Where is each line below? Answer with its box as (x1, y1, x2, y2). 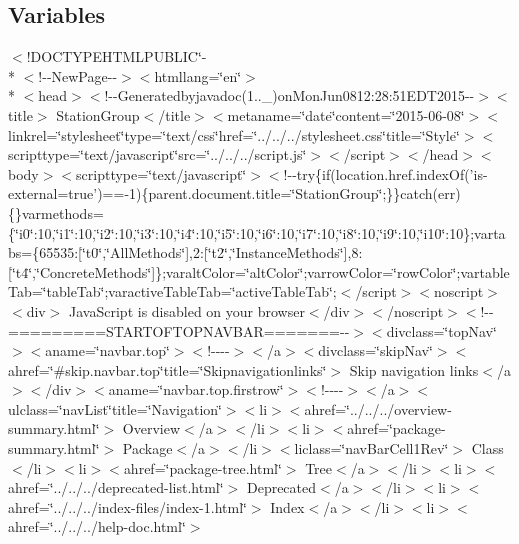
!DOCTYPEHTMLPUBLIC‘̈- (26, 46, 207, 67)
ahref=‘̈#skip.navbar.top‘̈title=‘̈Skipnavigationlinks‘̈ (8, 359, 327, 380)
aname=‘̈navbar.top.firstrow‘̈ (108, 379, 284, 400)
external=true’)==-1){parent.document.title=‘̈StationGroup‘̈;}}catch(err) (8, 183, 461, 204)
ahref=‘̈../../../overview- (304, 398, 452, 419)
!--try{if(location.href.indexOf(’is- (283, 163, 488, 184)
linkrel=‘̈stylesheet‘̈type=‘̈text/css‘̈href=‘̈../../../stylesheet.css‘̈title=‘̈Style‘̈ (8, 124, 460, 145)
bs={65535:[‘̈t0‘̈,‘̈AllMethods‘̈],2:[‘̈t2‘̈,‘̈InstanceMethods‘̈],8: (8, 242, 363, 263)
